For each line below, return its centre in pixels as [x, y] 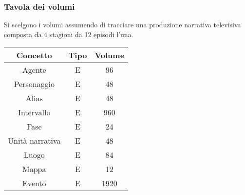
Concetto [34, 55]
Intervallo [34, 112]
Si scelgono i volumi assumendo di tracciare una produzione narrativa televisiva [122, 25]
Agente [34, 70]
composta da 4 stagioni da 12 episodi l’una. [69, 34]
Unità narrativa [34, 141]
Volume [110, 55]
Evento [34, 183]
